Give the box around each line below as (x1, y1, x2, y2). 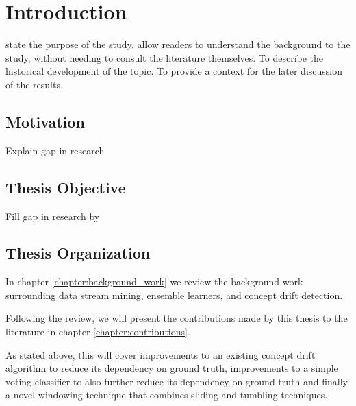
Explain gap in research (5, 143, 105, 157)
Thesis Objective (5, 176, 126, 198)
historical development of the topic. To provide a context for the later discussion (5, 64, 343, 78)
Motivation (5, 110, 85, 132)
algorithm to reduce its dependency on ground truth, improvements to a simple (5, 361, 338, 375)
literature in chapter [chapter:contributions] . (5, 324, 190, 339)
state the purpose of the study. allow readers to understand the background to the (5, 37, 351, 51)
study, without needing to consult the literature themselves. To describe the (5, 50, 324, 64)
